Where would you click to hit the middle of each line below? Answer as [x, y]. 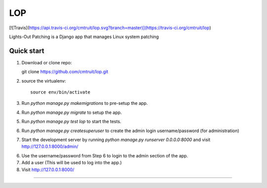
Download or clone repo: [47, 62]
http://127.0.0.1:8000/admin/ [50, 146]
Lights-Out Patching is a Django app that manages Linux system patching [84, 37]
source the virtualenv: [44, 81]
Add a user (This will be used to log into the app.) [72, 163]
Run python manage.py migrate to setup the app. [72, 112]
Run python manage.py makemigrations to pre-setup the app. [85, 103]
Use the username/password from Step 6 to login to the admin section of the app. [105, 155]
